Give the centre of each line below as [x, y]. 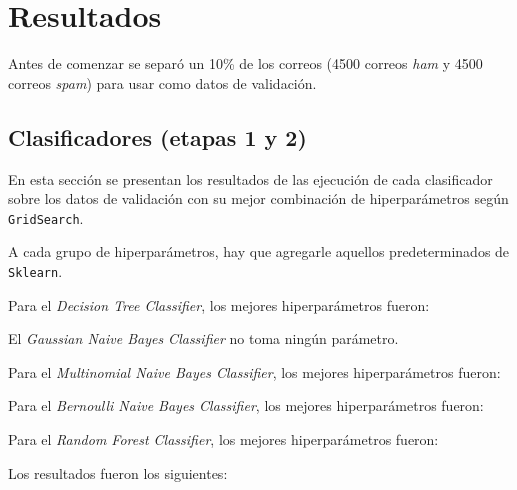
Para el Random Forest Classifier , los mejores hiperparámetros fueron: [223, 438]
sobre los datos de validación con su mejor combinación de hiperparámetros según [258, 198]
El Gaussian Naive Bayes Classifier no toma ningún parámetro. [203, 338]
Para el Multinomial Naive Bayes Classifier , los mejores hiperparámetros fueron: [254, 371]
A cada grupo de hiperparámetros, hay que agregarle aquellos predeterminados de [259, 251]
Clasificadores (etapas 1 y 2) [157, 136]
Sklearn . [35, 270]
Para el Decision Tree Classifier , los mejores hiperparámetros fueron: [219, 304]
